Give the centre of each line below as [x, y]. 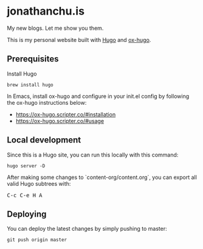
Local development [44, 140]
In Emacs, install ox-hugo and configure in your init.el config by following [98, 96]
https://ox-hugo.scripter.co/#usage [60, 121]
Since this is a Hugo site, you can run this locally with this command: [93, 155]
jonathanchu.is [46, 11]
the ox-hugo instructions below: [47, 102]
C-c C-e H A [25, 195]
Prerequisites [33, 59]
